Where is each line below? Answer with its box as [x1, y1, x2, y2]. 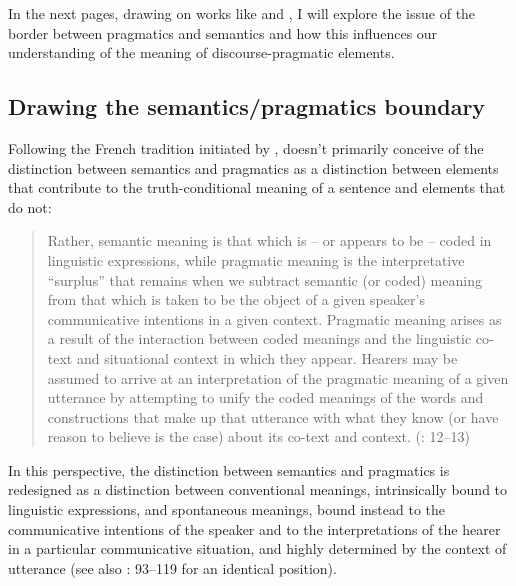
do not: [8, 196, 52, 217]
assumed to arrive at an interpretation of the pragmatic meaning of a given [47, 367, 509, 388]
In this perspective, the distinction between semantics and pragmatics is [8, 459, 450, 480]
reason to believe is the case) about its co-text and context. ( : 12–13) [47, 426, 471, 447]
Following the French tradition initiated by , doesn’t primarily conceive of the [8, 137, 484, 158]
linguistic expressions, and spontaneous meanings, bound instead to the [8, 499, 446, 520]
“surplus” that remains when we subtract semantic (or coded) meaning [47, 269, 482, 290]
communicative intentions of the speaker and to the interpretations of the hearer [8, 518, 501, 539]
